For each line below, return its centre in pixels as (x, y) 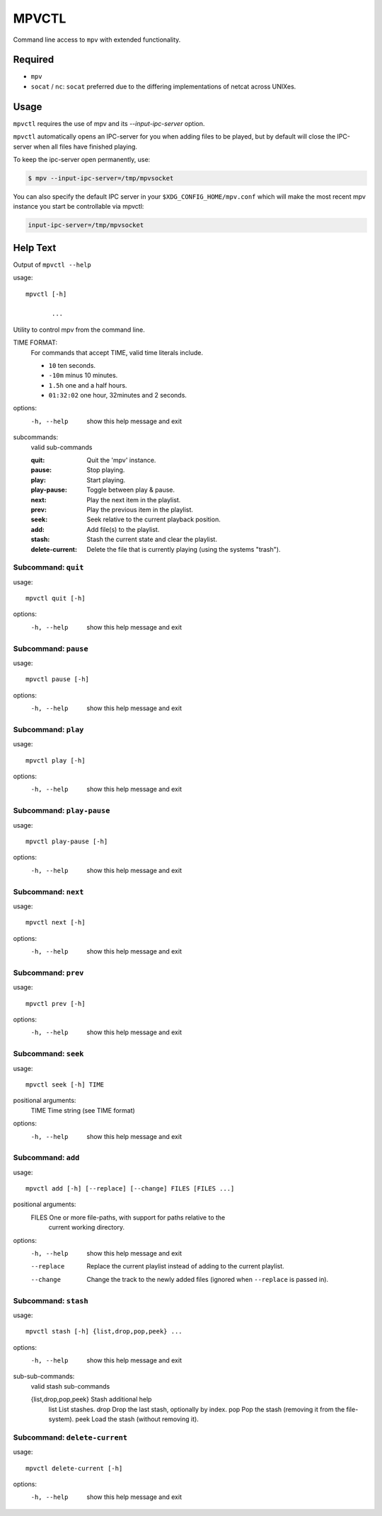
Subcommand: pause (51, 649)
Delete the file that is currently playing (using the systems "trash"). (184, 549)
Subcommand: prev (48, 973)
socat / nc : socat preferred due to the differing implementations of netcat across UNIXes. (163, 86)
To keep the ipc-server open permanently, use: (82, 159)
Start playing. (106, 480)
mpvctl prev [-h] (56, 1003)
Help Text (35, 248)
